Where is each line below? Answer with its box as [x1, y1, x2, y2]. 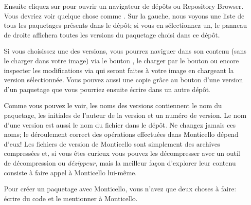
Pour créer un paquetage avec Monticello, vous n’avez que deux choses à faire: [4, 184, 236, 194]
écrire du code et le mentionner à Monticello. [4, 193, 138, 203]
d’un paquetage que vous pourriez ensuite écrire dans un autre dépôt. [4, 84, 211, 94]
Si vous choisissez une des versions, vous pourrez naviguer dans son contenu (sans [4, 46, 247, 56]
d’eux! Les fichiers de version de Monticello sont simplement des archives [4, 138, 220, 149]
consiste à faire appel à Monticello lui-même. [4, 167, 137, 177]
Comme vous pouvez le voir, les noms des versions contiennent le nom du [4, 100, 222, 111]
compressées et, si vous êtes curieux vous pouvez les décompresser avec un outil [4, 148, 240, 158]
